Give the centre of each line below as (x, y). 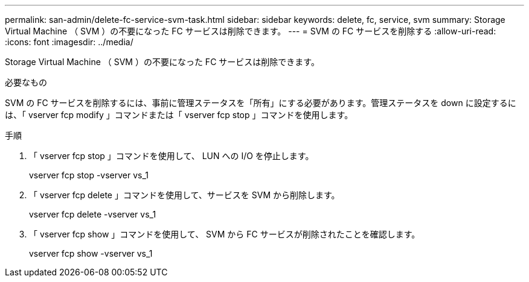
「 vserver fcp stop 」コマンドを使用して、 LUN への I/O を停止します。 (172, 156)
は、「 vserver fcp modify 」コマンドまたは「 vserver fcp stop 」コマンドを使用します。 (179, 115)
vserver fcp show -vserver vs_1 (91, 253)
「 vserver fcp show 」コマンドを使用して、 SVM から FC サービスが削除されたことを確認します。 (225, 234)
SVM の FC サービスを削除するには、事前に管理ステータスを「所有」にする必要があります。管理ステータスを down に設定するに (261, 103)
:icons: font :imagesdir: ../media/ (69, 42)
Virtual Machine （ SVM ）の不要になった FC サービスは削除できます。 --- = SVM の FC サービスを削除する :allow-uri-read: (251, 31)
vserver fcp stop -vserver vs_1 (89, 175)
